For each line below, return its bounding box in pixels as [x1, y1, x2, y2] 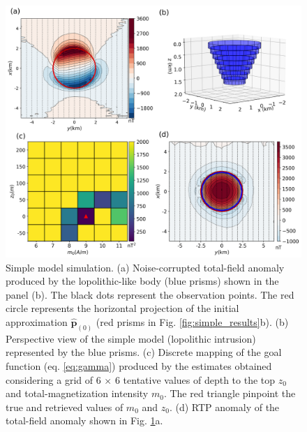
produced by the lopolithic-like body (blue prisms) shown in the [6, 274, 279, 288]
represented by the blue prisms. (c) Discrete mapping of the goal [6, 345, 282, 359]
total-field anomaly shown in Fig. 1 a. [6, 413, 163, 428]
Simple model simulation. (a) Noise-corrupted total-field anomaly [6, 260, 285, 274]
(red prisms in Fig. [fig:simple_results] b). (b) [96, 315, 289, 329]
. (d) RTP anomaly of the [169, 399, 280, 414]
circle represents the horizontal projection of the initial [6, 301, 239, 315]
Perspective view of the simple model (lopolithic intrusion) [6, 331, 256, 345]
